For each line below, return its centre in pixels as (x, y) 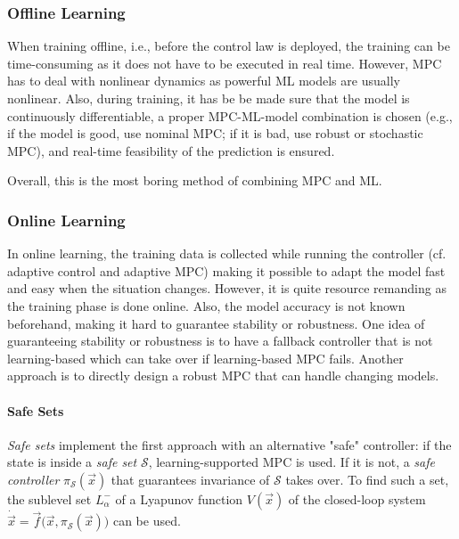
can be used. (147, 521)
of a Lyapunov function (179, 498)
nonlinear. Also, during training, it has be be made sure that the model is (209, 98)
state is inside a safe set (72, 462)
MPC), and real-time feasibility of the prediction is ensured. (171, 150)
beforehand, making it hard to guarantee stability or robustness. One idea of (216, 323)
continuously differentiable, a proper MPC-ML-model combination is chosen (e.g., (230, 115)
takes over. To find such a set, (367, 479)
